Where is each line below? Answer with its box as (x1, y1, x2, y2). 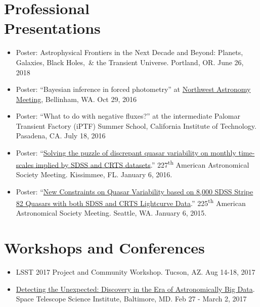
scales (16, 159, 34, 170)
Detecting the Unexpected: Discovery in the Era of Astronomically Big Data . (16, 283, 255, 294)
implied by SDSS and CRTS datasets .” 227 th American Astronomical (35, 158, 249, 170)
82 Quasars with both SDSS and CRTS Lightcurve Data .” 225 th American (16, 196, 246, 208)
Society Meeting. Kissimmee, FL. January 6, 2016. (16, 169, 172, 179)
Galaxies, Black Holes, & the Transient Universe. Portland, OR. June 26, (16, 57, 244, 67)
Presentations (4, 18, 101, 38)
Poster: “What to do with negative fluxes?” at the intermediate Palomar (16, 111, 240, 121)
